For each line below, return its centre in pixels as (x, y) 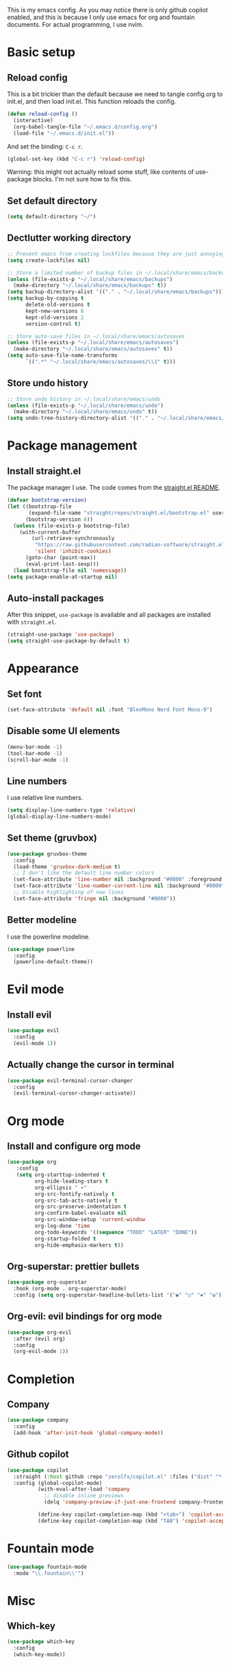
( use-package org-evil (39, 1332)
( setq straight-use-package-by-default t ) (68, 641)
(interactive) (33, 120)
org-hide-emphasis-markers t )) (79, 1245)
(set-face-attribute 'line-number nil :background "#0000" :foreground (118, 880)
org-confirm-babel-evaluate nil (81, 1213)
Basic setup (41, 53)
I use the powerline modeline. (49, 937)
